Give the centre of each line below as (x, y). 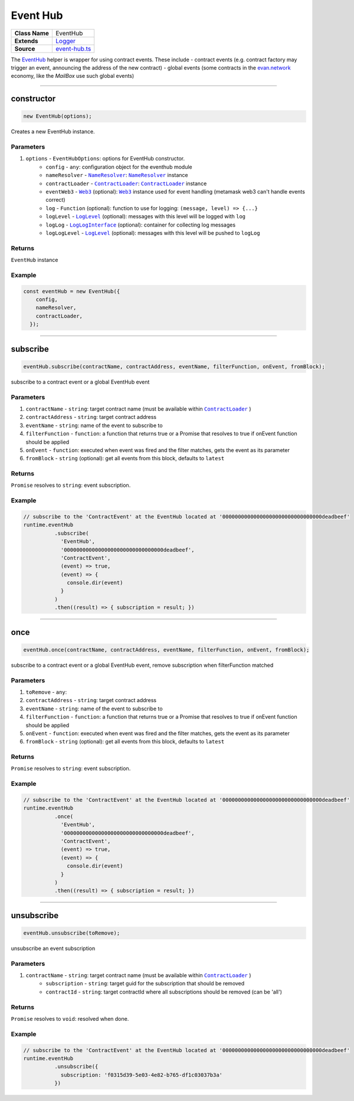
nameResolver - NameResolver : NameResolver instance (117, 175)
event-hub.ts (73, 48)
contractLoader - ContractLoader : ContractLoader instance (126, 183)
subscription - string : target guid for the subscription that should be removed (145, 984)
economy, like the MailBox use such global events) (73, 76)
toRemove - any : (46, 692)
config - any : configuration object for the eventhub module (119, 167)
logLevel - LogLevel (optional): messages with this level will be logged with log (146, 217)
